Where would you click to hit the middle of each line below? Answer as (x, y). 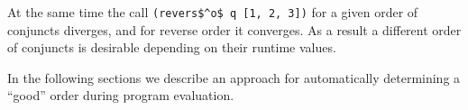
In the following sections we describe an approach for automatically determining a (234, 77)
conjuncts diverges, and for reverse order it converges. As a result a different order (234, 29)
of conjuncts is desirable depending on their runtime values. (172, 47)
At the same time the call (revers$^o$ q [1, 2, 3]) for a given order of (213, 12)
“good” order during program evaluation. (121, 95)
